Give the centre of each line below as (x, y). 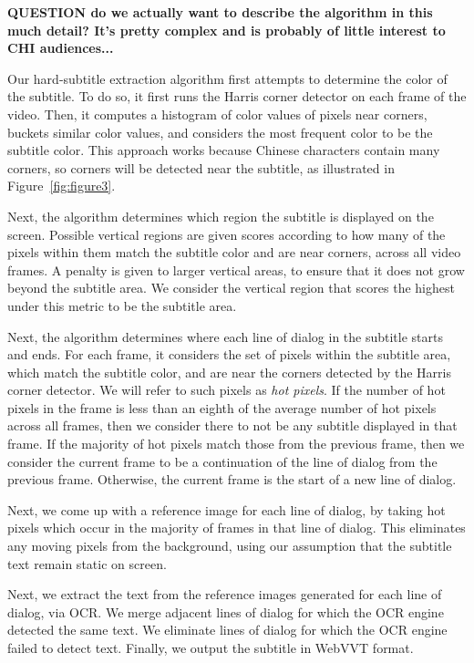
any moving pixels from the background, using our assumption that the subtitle (230, 546)
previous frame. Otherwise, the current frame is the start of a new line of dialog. (232, 479)
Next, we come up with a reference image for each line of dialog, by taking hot (227, 509)
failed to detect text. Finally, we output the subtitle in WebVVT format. (211, 647)
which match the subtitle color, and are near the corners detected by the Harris (229, 372)
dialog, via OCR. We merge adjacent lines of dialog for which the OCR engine (226, 611)
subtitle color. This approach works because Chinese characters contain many (224, 150)
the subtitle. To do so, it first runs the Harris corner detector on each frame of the (237, 96)
